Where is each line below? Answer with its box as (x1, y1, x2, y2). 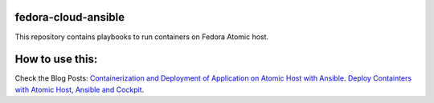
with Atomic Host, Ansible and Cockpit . (14, 85, 145, 94)
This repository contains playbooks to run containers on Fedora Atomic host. (14, 32, 269, 42)
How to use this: (14, 53, 98, 66)
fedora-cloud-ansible (14, 10, 125, 24)
